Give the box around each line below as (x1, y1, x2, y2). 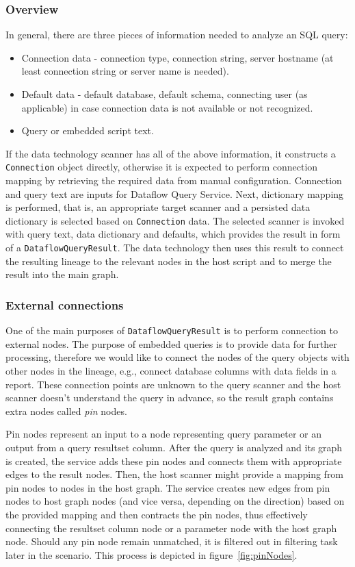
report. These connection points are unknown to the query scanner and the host (5, 377, 341, 391)
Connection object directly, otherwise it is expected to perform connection (5, 160, 318, 174)
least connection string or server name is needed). (21, 64, 229, 78)
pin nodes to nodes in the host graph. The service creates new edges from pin (5, 480, 330, 494)
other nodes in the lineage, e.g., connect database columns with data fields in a (5, 363, 337, 377)
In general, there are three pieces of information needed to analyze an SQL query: (5, 27, 348, 42)
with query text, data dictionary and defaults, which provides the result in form (5, 227, 341, 241)
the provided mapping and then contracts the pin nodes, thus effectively (5, 507, 308, 521)
